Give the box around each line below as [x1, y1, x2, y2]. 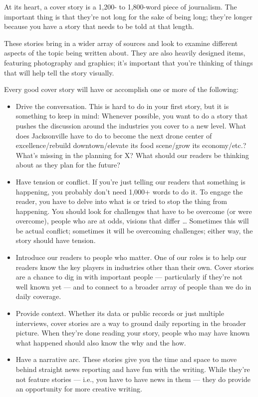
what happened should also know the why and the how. [15, 337, 186, 347]
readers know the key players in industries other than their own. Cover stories [15, 261, 254, 272]
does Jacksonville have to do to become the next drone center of [15, 130, 212, 140]
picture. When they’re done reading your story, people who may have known [15, 327, 250, 338]
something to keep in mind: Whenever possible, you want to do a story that [15, 110, 248, 121]
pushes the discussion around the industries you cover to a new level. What [15, 120, 246, 130]
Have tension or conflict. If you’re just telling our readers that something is [15, 176, 246, 186]
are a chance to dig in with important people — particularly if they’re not [15, 271, 243, 282]
